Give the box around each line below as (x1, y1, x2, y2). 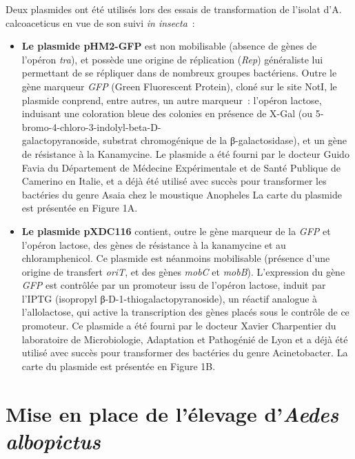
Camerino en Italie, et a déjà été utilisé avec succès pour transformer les (21, 174, 327, 188)
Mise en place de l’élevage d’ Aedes (6, 399, 339, 428)
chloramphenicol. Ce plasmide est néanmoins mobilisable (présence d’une (21, 251, 330, 265)
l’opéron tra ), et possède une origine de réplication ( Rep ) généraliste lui (21, 52, 323, 66)
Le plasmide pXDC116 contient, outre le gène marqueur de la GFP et (21, 223, 331, 238)
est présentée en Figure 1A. (21, 201, 138, 215)
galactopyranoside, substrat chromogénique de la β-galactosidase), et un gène (21, 133, 347, 147)
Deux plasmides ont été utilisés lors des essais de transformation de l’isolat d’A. (6, 2, 342, 16)
